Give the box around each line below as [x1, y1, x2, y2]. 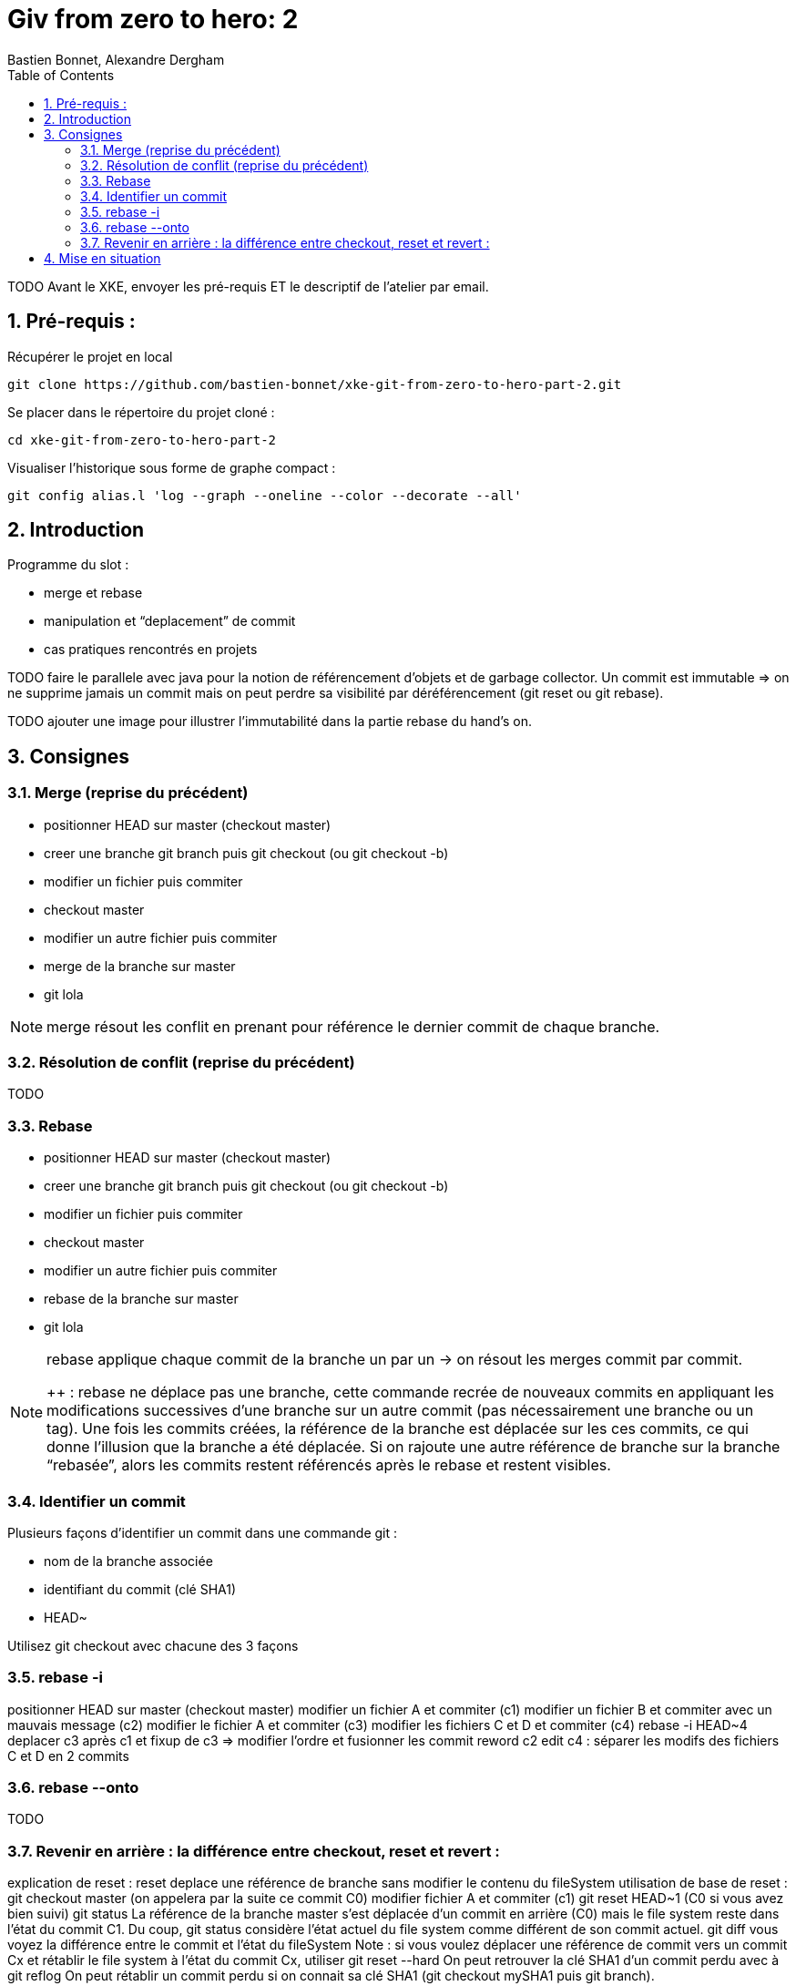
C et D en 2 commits [7, 1747, 129, 1764]
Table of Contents [7, 67, 115, 83]
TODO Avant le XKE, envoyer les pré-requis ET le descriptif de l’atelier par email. [7, 278, 489, 294]
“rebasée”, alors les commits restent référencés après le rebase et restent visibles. [46, 1456, 611, 1475]
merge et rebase [44, 585, 143, 601]
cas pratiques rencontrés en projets [44, 641, 258, 658]
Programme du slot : [7, 557, 129, 573]
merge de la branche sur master [44, 957, 236, 974]
